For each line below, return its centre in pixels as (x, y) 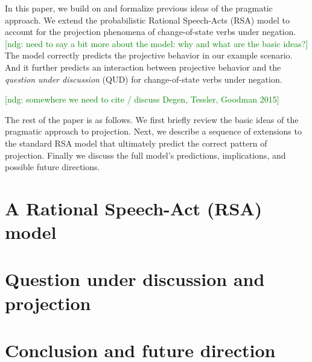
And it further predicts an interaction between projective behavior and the (143, 67)
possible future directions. (53, 167)
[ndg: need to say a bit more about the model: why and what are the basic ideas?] (157, 43)
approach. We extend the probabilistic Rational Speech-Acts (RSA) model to (147, 20)
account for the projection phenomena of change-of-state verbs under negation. (151, 32)
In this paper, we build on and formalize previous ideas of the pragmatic (139, 8)
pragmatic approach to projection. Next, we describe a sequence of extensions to (153, 131)
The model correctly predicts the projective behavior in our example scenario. (149, 55)
